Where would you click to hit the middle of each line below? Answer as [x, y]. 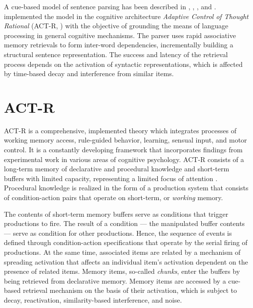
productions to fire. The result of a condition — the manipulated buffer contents [125, 223]
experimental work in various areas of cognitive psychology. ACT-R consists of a [124, 159]
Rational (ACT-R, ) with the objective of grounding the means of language [116, 26]
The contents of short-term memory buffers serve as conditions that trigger [116, 214]
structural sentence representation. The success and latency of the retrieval [116, 54]
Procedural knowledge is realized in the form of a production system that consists [126, 188]
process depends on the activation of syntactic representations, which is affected [123, 64]
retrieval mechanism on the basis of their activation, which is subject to [130, 290]
